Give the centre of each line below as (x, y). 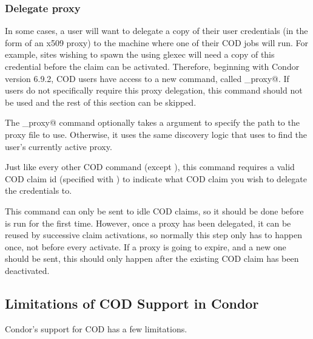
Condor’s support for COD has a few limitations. (96, 328)
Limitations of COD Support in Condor (132, 303)
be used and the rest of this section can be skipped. (101, 102)
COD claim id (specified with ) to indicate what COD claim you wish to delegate (156, 178)
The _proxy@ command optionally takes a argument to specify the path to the (152, 122)
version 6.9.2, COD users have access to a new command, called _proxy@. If (147, 78)
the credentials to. (39, 190)
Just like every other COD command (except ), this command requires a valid (150, 167)
